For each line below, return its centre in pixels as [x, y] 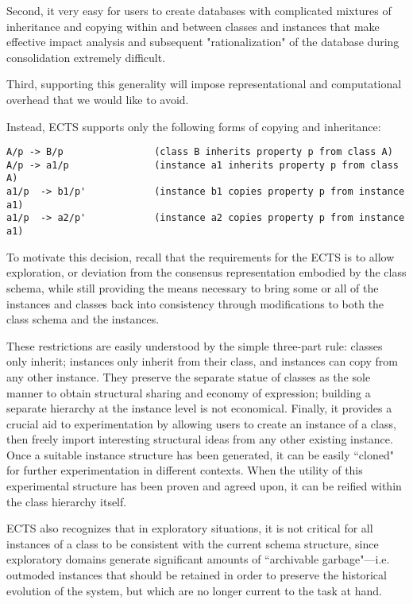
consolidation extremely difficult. [86, 57]
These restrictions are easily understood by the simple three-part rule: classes [195, 345]
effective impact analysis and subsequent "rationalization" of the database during [203, 42]
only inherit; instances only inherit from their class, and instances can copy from [203, 361]
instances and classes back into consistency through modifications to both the [195, 303]
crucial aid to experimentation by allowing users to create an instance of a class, [201, 423]
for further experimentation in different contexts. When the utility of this [185, 470]
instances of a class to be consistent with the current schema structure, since [193, 543]
